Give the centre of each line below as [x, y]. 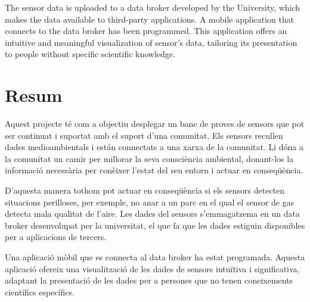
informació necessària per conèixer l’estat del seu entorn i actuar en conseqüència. [154, 170]
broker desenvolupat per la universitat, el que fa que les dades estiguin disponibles [155, 225]
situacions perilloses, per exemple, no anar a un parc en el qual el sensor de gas [150, 202]
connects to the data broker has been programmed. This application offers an [146, 31]
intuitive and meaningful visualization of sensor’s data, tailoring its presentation [151, 42]
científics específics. [40, 292]
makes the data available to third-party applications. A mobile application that [150, 19]
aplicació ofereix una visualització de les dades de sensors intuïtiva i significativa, [152, 268]
